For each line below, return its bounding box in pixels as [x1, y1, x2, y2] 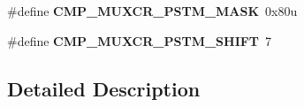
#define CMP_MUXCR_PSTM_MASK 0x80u [7, 2, 298, 19]
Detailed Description [7, 74, 201, 102]
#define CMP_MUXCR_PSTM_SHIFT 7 [7, 31, 272, 50]
